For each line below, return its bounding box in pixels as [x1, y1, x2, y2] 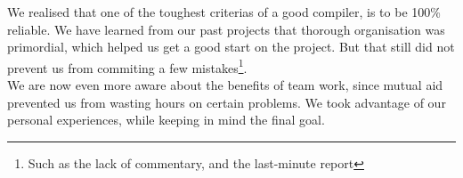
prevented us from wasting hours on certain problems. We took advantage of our [7, 93, 446, 111]
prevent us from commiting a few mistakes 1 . [7, 55, 248, 77]
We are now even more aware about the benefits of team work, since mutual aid [7, 76, 443, 94]
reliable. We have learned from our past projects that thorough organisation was [7, 20, 445, 38]
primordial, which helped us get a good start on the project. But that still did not [7, 37, 455, 56]
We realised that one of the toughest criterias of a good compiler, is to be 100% [7, 3, 441, 20]
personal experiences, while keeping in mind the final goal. [7, 110, 325, 129]
